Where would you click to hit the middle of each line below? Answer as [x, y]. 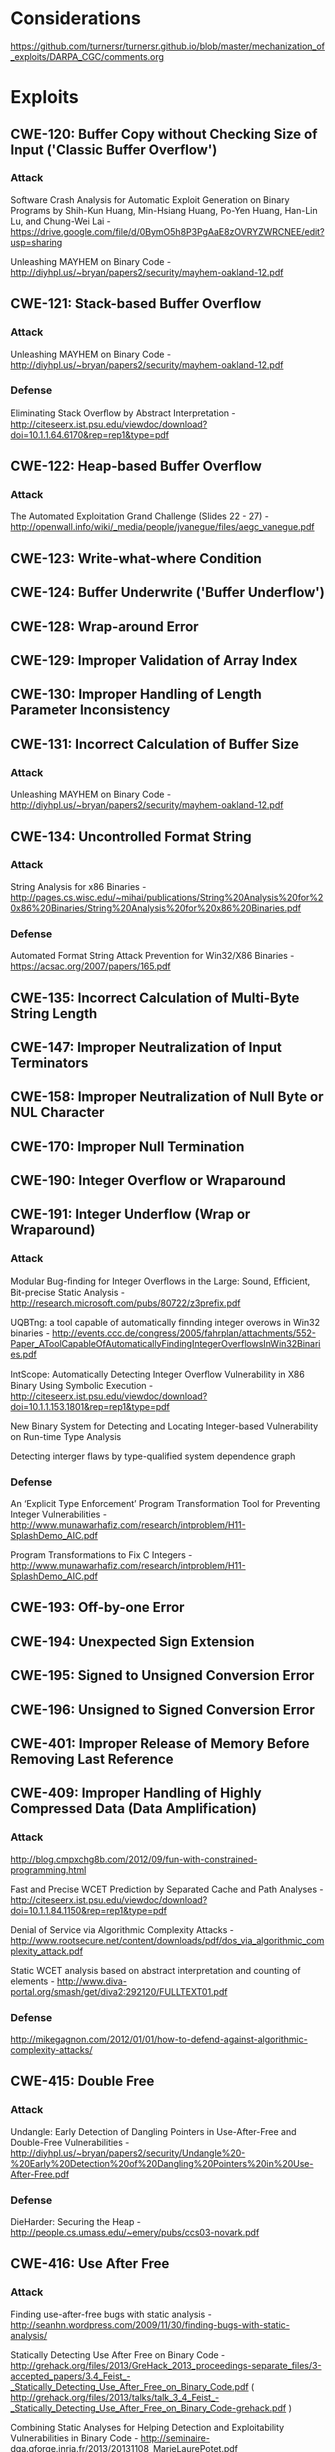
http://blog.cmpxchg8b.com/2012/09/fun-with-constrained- [134, 1859]
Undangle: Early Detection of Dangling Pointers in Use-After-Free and [153, 2131]
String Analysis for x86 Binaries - [78, 886]
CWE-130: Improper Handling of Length [136, 694]
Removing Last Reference [92, 1759]
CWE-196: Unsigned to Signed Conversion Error [162, 1709]
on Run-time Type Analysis [66, 1436]
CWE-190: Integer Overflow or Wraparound [148, 1180]
